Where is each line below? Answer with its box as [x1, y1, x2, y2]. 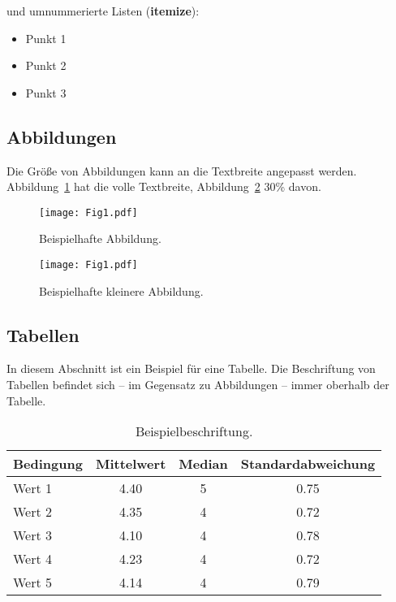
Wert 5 [13, 573, 53, 592]
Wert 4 [13, 549, 53, 569]
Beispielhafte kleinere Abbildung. [39, 282, 204, 299]
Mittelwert [95, 454, 166, 474]
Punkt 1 [25, 29, 67, 46]
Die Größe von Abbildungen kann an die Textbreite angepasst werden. [6, 162, 357, 179]
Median [179, 454, 228, 474]
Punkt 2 [25, 57, 67, 74]
